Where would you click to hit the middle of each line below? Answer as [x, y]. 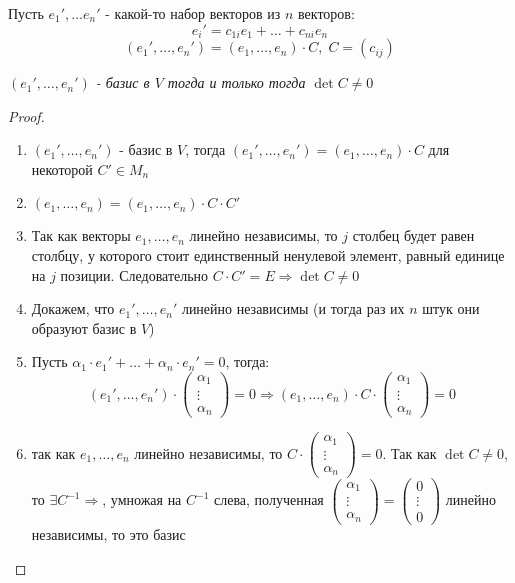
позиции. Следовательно [134, 274]
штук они [451, 308]
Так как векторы [81, 235]
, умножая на [142, 499]
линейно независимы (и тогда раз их [293, 308]
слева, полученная [268, 499]
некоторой [62, 168]
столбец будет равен [413, 235]
